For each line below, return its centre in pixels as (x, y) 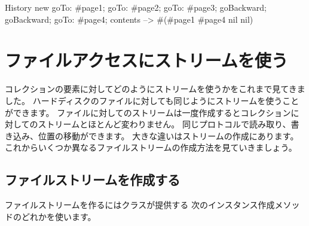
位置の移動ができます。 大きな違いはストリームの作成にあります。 (168, 135)
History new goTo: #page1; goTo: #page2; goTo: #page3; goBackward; (136, 7)
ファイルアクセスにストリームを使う (146, 60)
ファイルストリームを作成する (93, 180)
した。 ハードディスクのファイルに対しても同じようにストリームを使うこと (152, 100)
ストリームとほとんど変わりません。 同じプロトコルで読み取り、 (164, 124)
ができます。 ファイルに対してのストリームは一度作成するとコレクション (148, 112)
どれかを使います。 (59, 216)
